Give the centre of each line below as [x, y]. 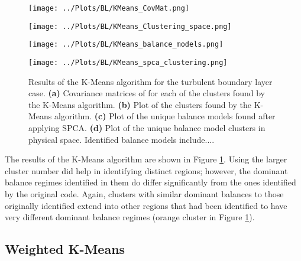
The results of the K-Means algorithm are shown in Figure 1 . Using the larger [146, 159]
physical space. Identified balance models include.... [122, 139]
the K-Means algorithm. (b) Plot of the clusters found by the [140, 104]
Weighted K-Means [65, 249]
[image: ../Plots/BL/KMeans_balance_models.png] [126, 45]
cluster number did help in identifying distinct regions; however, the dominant [146, 170]
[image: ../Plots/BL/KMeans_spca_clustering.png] [128, 62]
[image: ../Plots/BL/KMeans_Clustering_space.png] [130, 26]
